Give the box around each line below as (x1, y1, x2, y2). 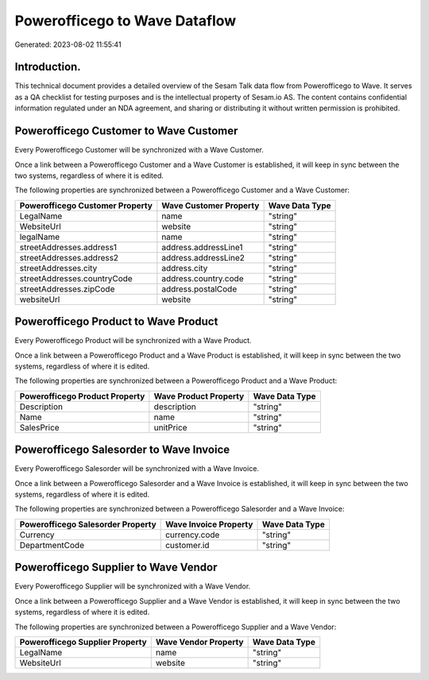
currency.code (165, 529, 220, 540)
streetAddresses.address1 (19, 241, 118, 253)
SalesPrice (19, 422, 60, 433)
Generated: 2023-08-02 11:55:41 (14, 40, 122, 49)
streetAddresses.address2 (19, 252, 119, 263)
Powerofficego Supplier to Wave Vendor (14, 561, 218, 574)
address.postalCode (161, 283, 238, 294)
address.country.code (161, 272, 244, 284)
